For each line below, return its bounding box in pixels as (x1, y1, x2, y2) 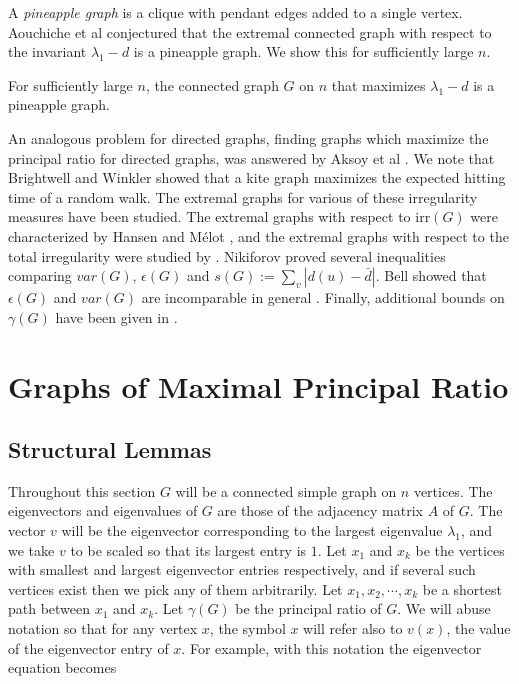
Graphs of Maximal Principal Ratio (8, 365, 509, 406)
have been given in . (55, 306, 178, 327)
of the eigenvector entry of (8, 637, 169, 658)
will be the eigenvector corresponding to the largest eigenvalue (61, 520, 443, 541)
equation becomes (8, 657, 117, 678)
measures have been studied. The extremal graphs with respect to (8, 206, 411, 227)
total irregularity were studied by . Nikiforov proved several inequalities (8, 245, 446, 266)
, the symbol (209, 618, 286, 639)
